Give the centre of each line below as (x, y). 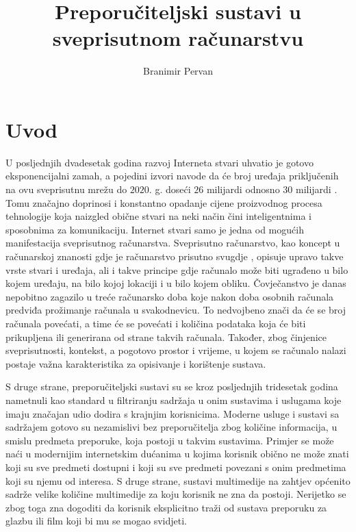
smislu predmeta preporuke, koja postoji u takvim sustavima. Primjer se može (170, 440)
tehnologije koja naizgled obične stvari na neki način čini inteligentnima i (158, 216)
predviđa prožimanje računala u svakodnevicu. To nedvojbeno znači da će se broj (176, 310)
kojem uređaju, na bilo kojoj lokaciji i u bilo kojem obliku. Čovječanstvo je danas (176, 283)
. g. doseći (170, 189)
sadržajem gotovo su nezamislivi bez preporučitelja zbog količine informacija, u (171, 427)
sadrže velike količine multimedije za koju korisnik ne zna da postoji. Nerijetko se (176, 494)
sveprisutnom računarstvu (178, 38)
